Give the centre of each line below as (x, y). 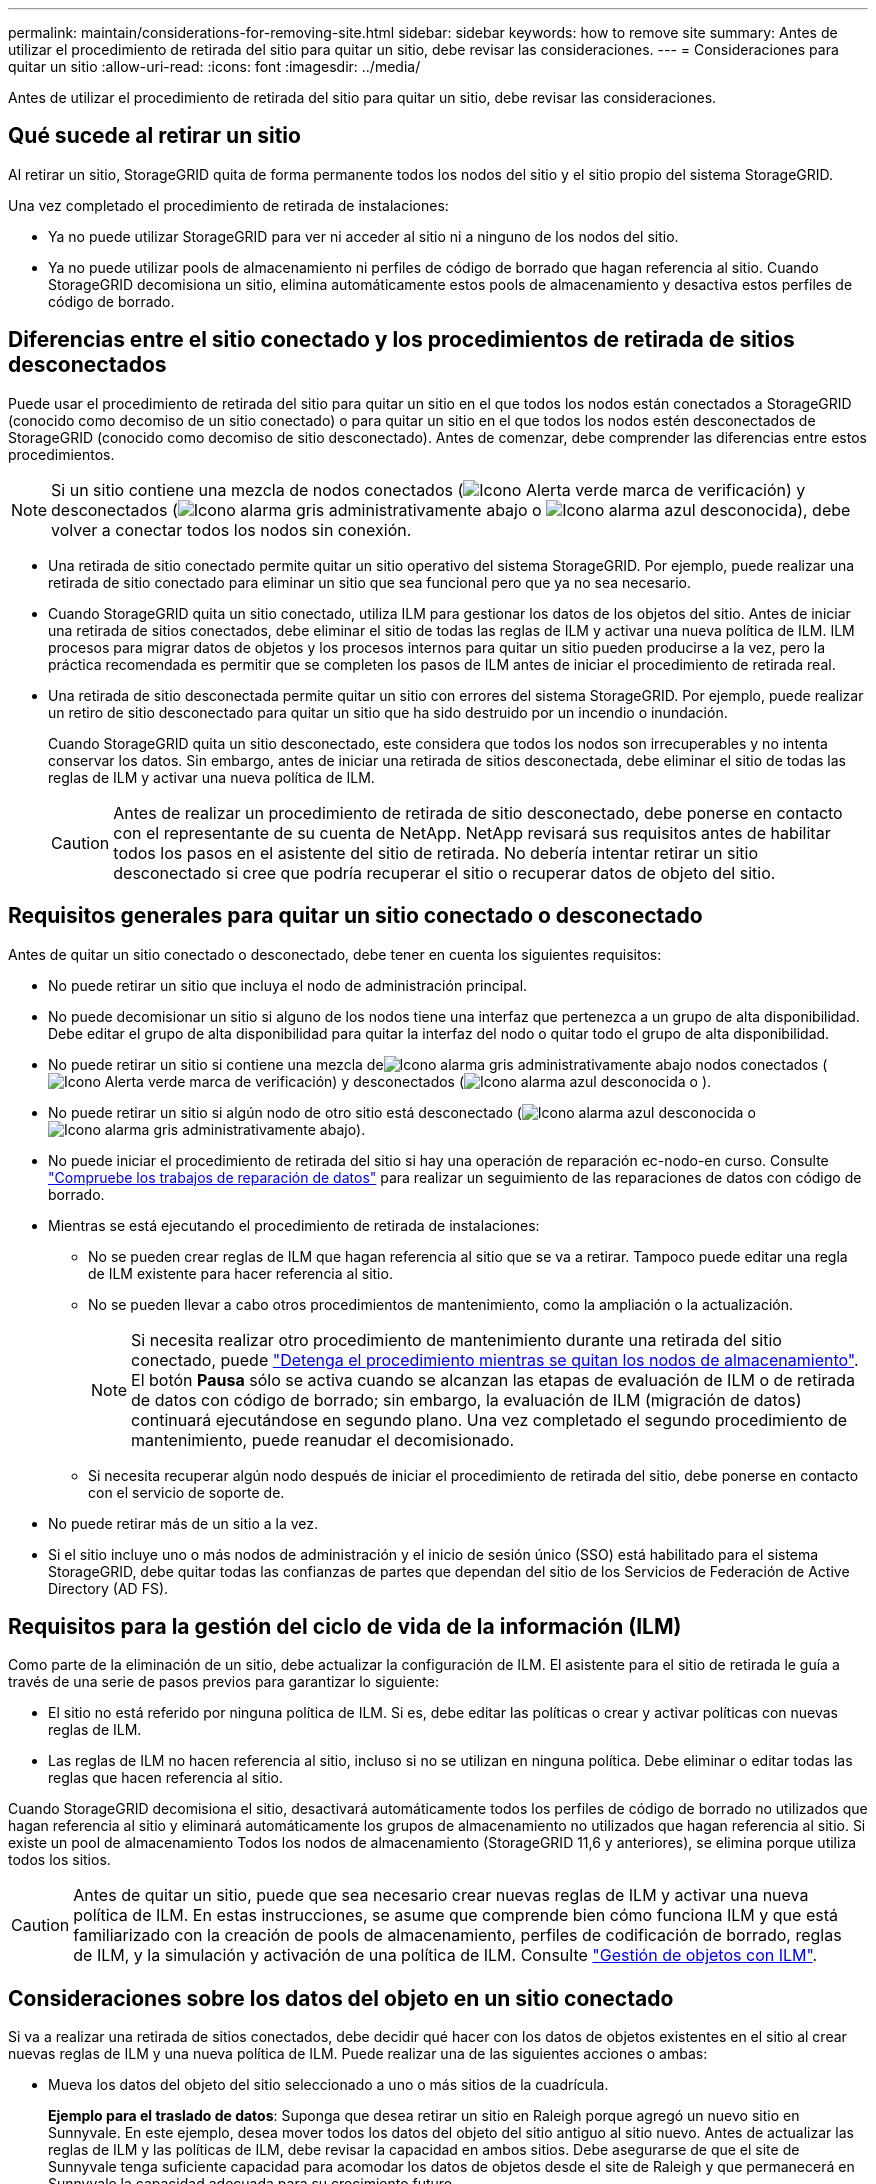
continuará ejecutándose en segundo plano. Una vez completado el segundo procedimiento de (489, 1419)
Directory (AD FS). (108, 1588)
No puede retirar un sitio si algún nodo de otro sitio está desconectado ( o (402, 1112)
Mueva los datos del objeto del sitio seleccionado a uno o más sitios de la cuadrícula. (328, 2085)
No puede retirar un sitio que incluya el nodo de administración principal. (288, 985)
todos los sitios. (59, 1860)
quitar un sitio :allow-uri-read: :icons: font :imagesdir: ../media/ (214, 66)
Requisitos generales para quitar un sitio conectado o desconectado (355, 916)
